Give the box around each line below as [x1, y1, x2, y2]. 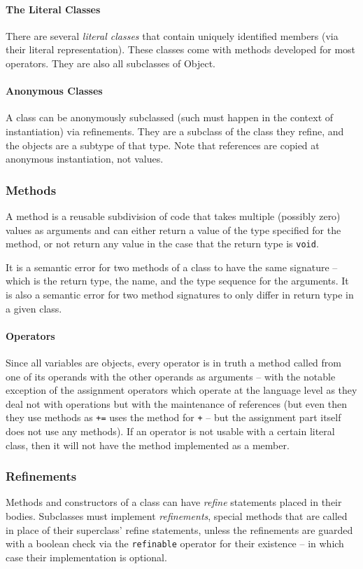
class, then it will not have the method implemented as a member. [6, 437, 290, 452]
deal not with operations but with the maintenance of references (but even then [6, 396, 347, 411]
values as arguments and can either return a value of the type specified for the [6, 222, 341, 237]
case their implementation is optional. [6, 549, 167, 564]
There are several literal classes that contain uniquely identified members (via [6, 28, 339, 43]
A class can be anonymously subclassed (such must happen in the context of [6, 110, 334, 125]
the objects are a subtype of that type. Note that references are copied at [6, 137, 320, 152]
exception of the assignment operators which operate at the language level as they [6, 383, 357, 397]
